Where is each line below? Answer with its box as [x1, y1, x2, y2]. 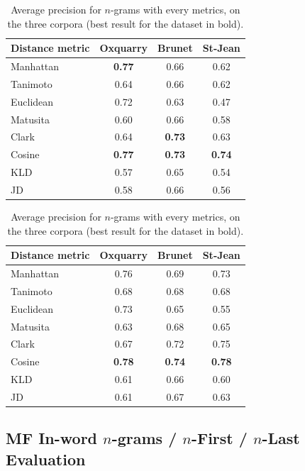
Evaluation [6, 448, 86, 470]
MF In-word [6, 427, 98, 449]
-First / [191, 427, 248, 449]
